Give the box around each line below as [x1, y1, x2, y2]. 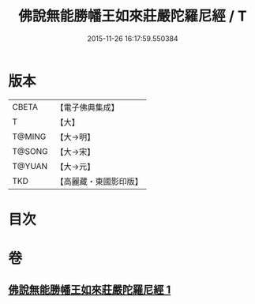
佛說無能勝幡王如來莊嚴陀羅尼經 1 [8, 283, 171, 297]
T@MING [12, 131, 47, 142]
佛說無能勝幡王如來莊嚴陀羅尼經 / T [18, 7, 247, 25]
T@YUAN [12, 160, 48, 171]
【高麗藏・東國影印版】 [55, 175, 144, 186]
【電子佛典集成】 [55, 102, 120, 113]
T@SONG [12, 145, 49, 156]
